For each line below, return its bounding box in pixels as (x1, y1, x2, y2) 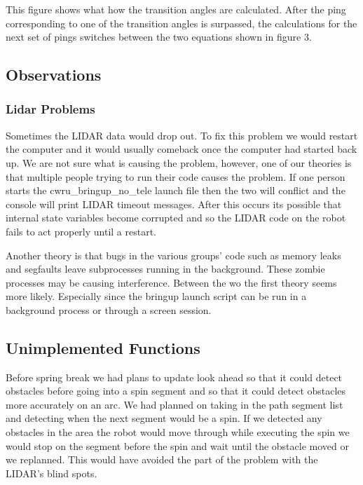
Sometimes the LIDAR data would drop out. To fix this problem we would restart (6, 128, 358, 142)
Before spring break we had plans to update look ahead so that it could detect (6, 369, 343, 384)
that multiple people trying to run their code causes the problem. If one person (6, 169, 345, 184)
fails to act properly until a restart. (6, 224, 156, 238)
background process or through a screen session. (6, 302, 212, 317)
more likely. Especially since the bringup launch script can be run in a (6, 289, 307, 303)
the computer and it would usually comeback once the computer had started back (6, 142, 357, 156)
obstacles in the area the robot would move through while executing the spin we (6, 425, 350, 439)
